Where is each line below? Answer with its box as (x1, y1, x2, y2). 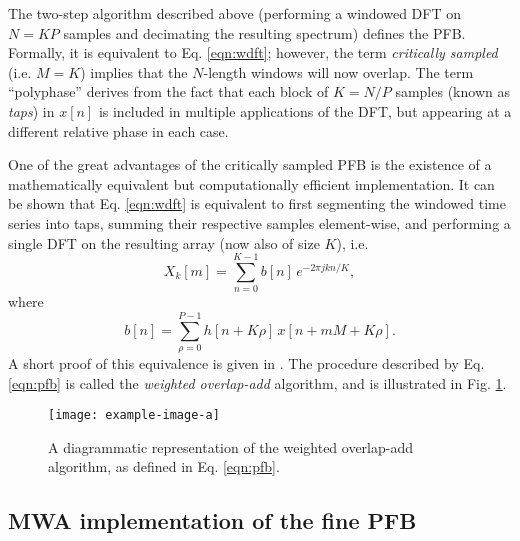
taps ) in (8, 100, 55, 121)
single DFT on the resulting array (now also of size (8, 232, 320, 253)
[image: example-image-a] (48, 408, 220, 423)
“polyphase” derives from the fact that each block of (8, 81, 329, 102)
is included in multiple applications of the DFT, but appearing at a (98, 100, 512, 121)
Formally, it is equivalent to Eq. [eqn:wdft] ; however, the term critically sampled (8, 42, 498, 63)
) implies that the (80, 61, 188, 82)
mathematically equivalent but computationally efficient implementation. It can (8, 173, 495, 194)
